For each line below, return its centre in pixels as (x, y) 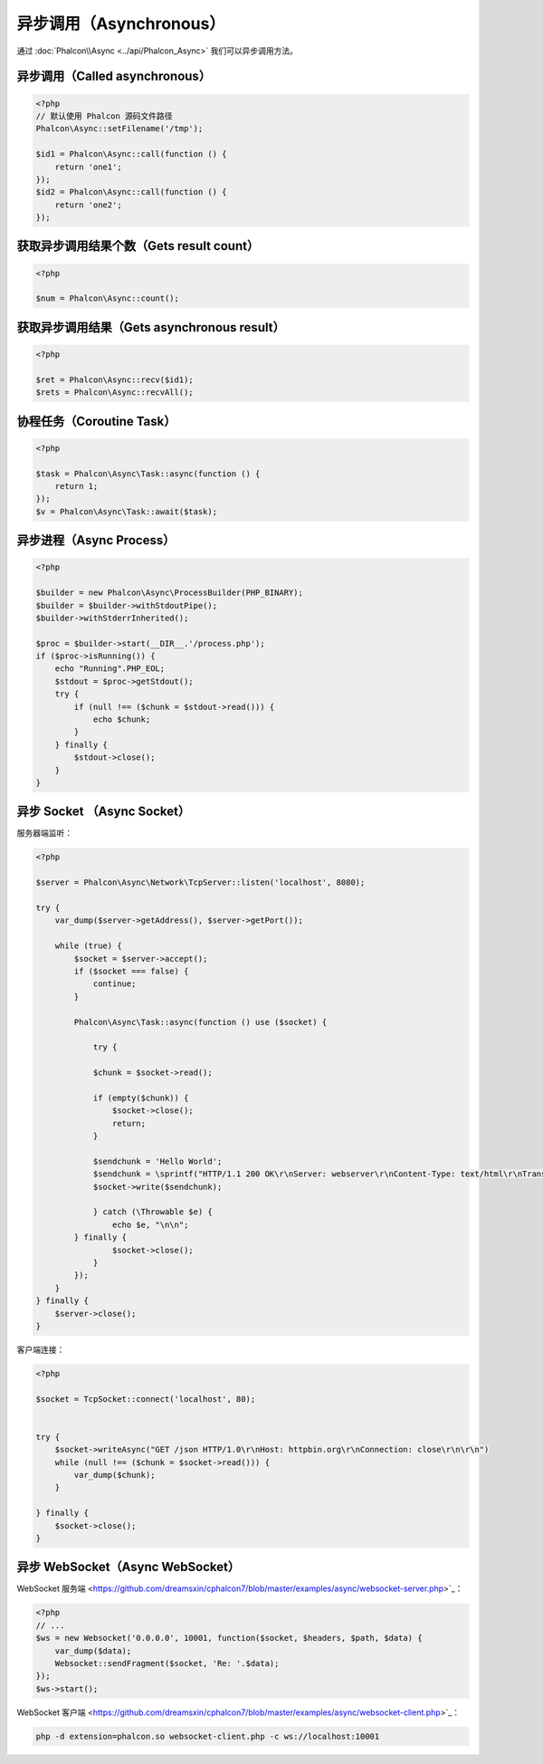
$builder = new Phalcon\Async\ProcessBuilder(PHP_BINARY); (169, 593)
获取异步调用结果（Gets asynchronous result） (151, 327)
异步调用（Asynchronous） (121, 24)
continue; (114, 984)
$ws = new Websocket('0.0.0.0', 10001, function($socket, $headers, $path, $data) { (229, 1638)
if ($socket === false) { (131, 971)
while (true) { (88, 946)
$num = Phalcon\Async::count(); (108, 298)
